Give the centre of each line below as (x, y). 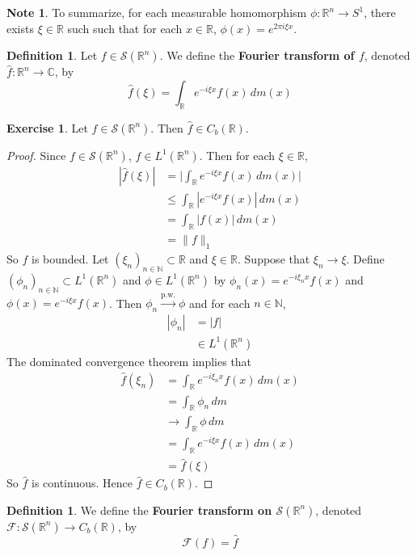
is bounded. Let (70, 259)
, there (380, 12)
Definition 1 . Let (52, 55)
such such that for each (125, 28)
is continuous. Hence (82, 483)
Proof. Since (36, 155)
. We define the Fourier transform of (257, 55)
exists (20, 28)
